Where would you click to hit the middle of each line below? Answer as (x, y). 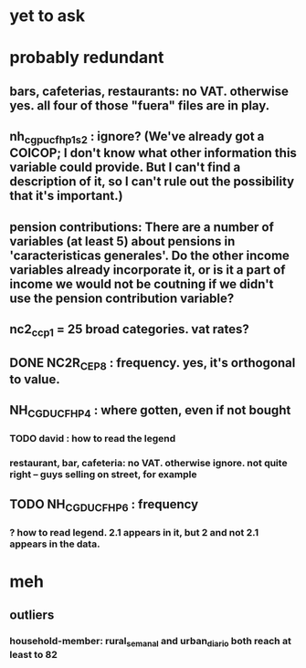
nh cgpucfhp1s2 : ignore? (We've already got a (137, 138)
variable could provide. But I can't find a (125, 167)
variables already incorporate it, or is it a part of (148, 270)
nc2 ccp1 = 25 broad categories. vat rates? (129, 330)
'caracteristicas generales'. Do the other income (150, 255)
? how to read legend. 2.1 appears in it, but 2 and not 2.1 (134, 532)
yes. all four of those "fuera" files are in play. (140, 105)
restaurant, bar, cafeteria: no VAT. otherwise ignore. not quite (148, 464)
